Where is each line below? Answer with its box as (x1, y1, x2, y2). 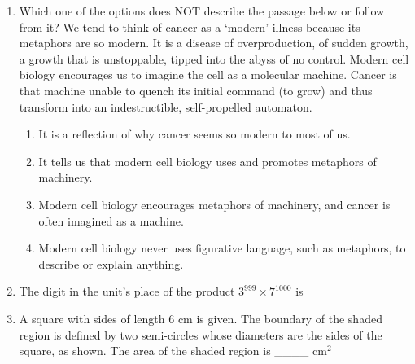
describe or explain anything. (38, 255, 184, 272)
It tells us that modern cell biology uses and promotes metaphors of (38, 152, 377, 169)
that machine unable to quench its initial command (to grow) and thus (19, 81, 373, 99)
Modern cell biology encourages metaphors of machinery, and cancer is (38, 195, 391, 213)
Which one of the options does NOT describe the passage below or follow (19, 2, 385, 19)
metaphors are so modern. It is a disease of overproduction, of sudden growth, (19, 34, 408, 51)
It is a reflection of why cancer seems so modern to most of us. (38, 125, 351, 143)
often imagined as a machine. (38, 212, 184, 229)
